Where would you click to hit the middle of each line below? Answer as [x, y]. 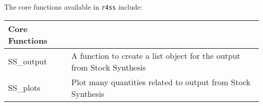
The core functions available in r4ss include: [73, 7]
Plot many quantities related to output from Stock [161, 82]
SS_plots [24, 88]
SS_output [28, 61]
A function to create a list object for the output [156, 55]
